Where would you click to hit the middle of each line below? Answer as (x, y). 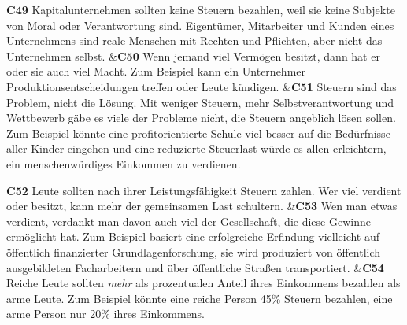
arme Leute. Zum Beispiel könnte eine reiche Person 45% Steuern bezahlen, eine (200, 298)
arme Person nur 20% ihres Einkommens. (105, 314)
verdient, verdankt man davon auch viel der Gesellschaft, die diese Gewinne (189, 221)
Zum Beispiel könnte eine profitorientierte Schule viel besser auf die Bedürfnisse (198, 133)
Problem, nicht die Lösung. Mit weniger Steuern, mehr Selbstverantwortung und (200, 102)
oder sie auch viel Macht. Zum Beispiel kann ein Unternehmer (156, 71)
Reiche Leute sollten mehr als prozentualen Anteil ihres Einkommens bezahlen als (203, 283)
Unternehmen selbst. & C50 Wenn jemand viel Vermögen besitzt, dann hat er (193, 55)
